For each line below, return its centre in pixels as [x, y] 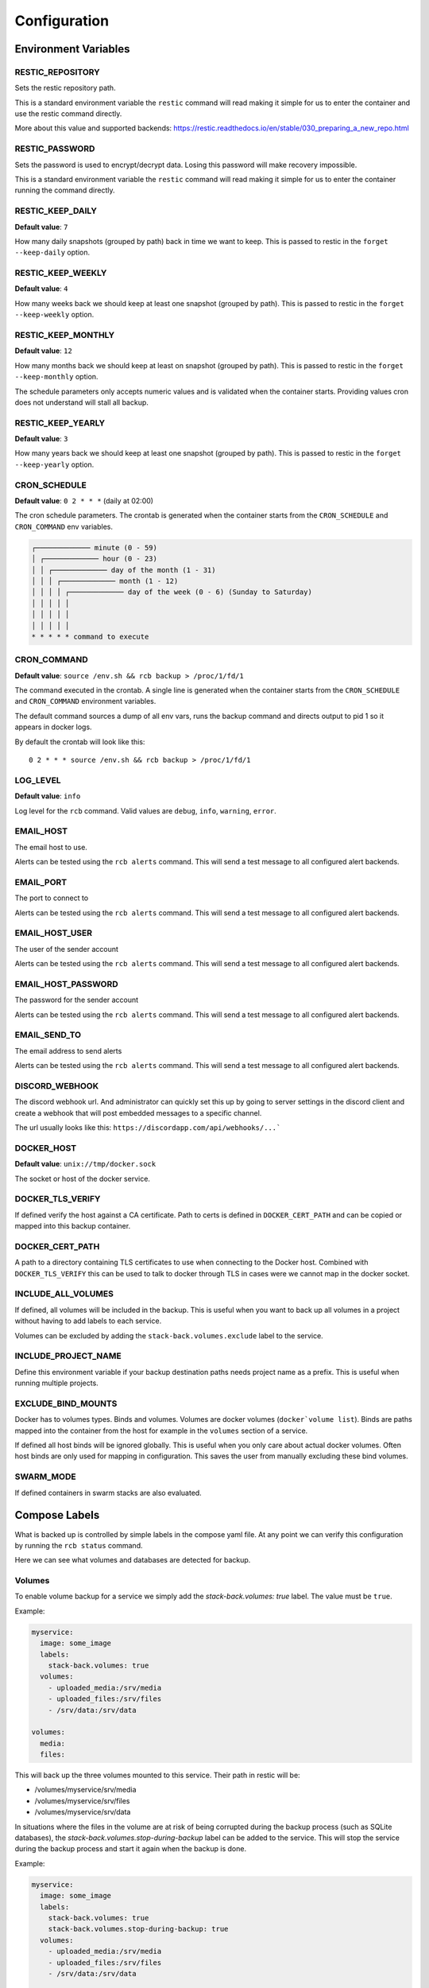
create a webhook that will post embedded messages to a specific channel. [138, 1112]
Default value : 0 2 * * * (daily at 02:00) [84, 501]
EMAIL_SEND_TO [48, 1035]
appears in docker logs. [53, 727]
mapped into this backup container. [73, 1226]
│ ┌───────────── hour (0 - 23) [95, 559]
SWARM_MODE [45, 1477]
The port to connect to [52, 898]
